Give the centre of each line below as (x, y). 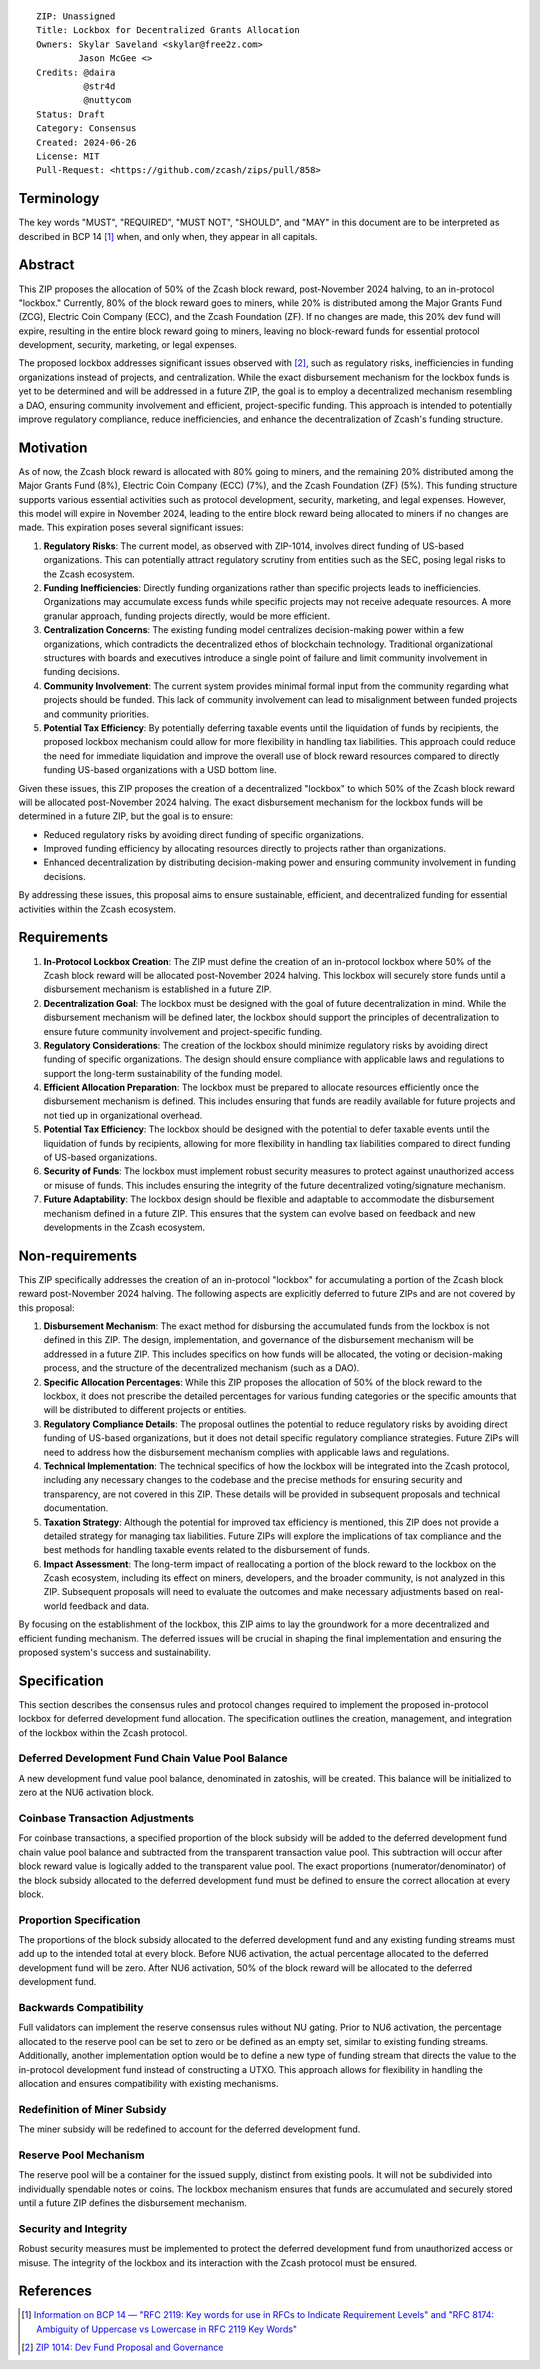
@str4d (99, 86)
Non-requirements (77, 1255)
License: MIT (68, 156)
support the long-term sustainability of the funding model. (163, 1073)
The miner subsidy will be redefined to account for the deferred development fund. (189, 2129)
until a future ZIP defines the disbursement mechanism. (132, 2203)
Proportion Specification (79, 1920)
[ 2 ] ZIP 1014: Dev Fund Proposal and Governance (122, 2347)
